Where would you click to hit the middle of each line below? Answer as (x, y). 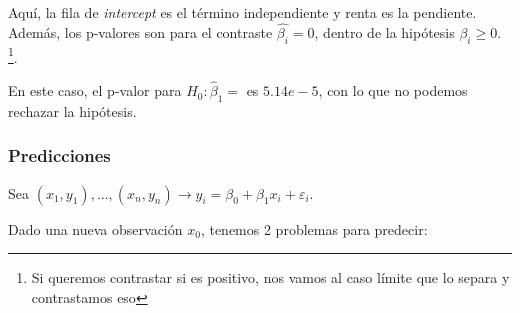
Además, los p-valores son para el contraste (140, 31)
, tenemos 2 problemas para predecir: (314, 228)
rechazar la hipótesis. (72, 110)
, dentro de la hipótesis (384, 31)
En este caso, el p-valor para (95, 90)
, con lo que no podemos (393, 90)
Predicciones (59, 155)
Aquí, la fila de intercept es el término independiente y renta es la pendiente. (242, 12)
